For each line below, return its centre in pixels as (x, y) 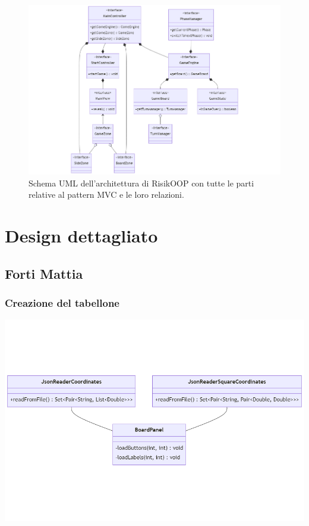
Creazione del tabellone (62, 302)
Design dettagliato (81, 236)
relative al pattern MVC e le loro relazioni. (106, 194)
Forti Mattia (44, 273)
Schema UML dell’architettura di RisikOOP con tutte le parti (141, 183)
